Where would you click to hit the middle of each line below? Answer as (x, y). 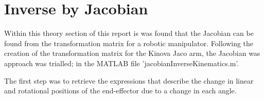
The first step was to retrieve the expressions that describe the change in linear (129, 80)
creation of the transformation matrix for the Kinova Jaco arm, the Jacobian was (132, 53)
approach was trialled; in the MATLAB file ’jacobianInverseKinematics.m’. (122, 63)
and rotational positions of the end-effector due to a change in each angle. (120, 91)
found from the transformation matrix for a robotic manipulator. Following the (129, 43)
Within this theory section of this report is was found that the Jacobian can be (129, 33)
